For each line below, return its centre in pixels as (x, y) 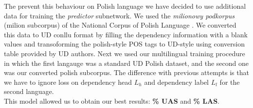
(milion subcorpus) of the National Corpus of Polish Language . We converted (120, 25)
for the (230, 82)
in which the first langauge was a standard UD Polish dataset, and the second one (126, 63)
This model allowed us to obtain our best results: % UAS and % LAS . (112, 100)
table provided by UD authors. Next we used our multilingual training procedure (125, 53)
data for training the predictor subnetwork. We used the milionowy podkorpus (119, 15)
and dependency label (177, 82)
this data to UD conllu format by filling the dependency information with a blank (126, 34)
